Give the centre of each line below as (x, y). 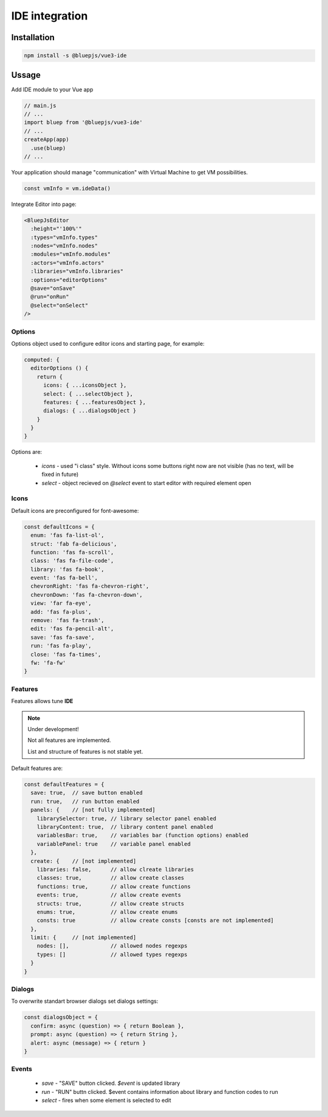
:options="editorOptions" (69, 280)
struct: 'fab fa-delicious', (74, 544)
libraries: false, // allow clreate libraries (115, 869)
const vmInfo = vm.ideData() (67, 188)
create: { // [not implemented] (84, 861)
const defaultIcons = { (60, 527)
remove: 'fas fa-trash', (67, 620)
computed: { (42, 359)
